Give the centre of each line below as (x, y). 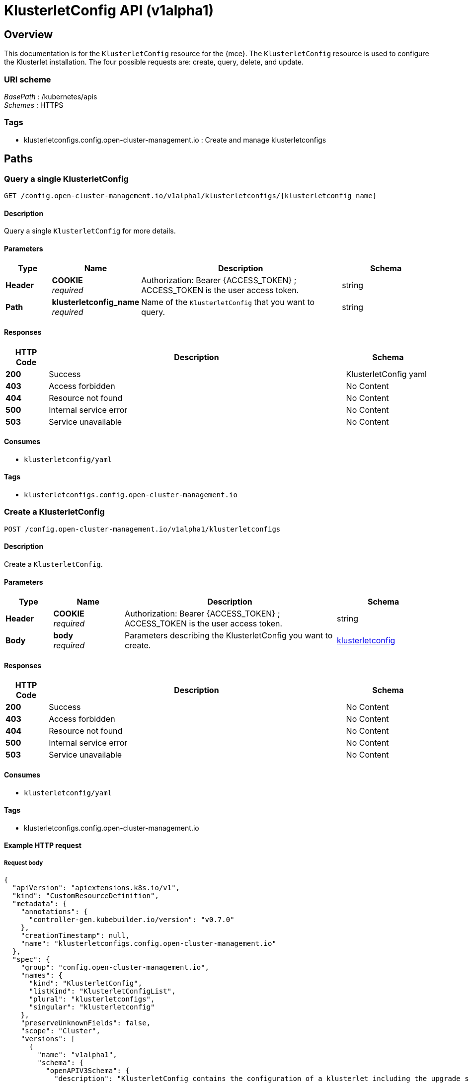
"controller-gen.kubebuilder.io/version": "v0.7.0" (132, 920)
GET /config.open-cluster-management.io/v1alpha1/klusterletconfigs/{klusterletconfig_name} (191, 195)
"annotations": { (54, 912)
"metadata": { (39, 904)
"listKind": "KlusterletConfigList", (102, 991)
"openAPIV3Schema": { (88, 1071)
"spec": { (31, 960)
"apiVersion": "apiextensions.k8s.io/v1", (96, 888)
